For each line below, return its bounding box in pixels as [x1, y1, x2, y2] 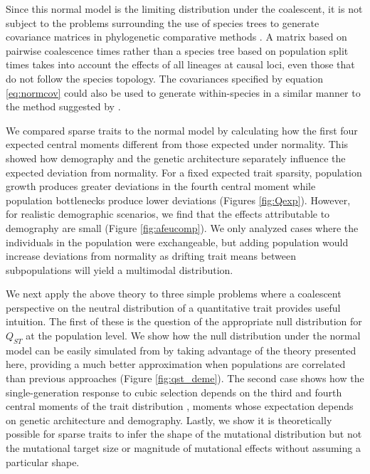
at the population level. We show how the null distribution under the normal [26, 328, 361, 343]
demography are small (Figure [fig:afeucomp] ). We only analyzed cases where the [6, 220, 359, 235]
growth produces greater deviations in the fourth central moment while [6, 179, 316, 194]
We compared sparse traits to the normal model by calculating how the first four [6, 122, 358, 137]
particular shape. [6, 454, 80, 469]
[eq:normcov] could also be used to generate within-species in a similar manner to [6, 85, 361, 100]
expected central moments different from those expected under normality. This [6, 137, 349, 152]
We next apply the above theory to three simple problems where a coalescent [6, 286, 342, 301]
